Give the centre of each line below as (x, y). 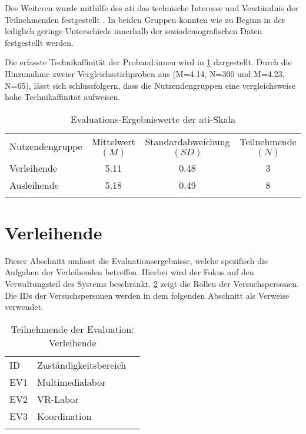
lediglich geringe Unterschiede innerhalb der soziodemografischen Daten (134, 31)
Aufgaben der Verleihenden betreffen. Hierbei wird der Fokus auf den (129, 272)
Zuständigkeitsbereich (82, 365)
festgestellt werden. (39, 42)
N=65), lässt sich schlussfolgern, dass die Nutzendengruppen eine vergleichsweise (150, 85)
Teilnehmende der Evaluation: (72, 329)
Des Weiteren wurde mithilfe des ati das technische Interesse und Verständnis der (152, 8)
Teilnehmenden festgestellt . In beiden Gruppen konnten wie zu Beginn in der (145, 19)
